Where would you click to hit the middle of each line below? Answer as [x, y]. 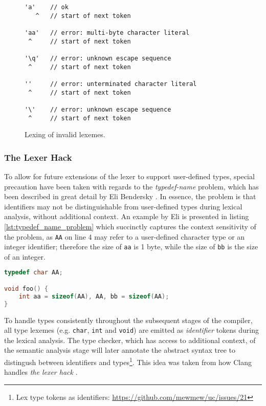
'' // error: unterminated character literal [111, 84]
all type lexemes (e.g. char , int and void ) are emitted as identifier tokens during [131, 330]
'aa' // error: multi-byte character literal [107, 33]
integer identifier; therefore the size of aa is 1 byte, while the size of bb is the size [131, 247]
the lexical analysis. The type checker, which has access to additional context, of [130, 340]
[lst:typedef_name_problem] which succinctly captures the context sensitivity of [130, 226]
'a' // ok [47, 7]
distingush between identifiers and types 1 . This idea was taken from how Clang [128, 361]
